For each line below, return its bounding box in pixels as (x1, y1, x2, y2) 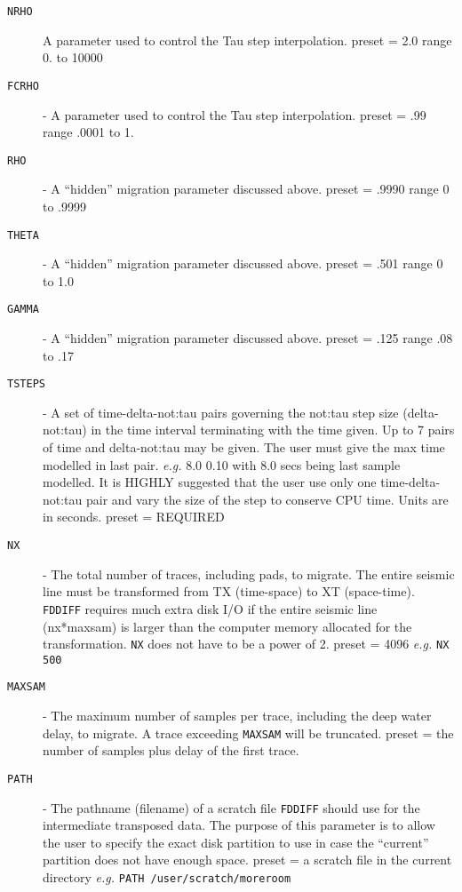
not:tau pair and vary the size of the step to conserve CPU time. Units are (43, 490, 449, 508)
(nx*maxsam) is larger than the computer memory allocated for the (43, 617, 412, 635)
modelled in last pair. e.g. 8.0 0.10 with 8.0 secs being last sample (43, 455, 401, 474)
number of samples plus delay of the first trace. (43, 741, 299, 760)
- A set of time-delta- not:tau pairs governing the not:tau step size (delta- (43, 402, 439, 421)
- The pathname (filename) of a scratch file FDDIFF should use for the (43, 798, 420, 816)
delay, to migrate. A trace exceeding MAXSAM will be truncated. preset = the (43, 723, 454, 742)
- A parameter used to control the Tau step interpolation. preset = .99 (43, 105, 426, 123)
